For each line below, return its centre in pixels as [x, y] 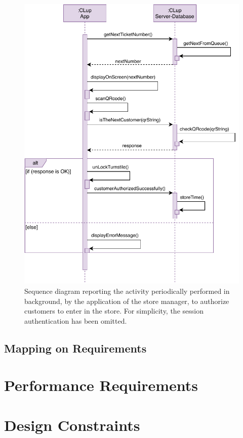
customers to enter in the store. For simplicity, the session [114, 311]
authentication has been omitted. [76, 320]
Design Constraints [72, 425]
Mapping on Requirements [75, 348]
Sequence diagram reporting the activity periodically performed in [127, 291]
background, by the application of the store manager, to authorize [127, 301]
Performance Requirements [101, 385]
